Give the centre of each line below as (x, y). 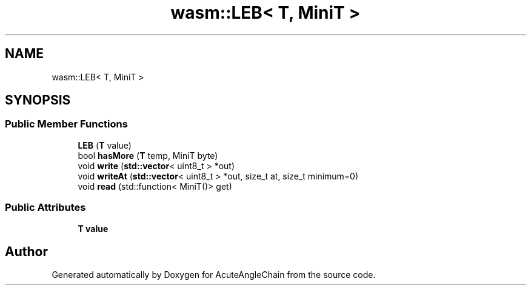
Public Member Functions (66, 124)
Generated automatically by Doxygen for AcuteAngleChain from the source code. (214, 275)
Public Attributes (45, 208)
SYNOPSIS (38, 100)
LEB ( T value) (105, 145)
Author (26, 251)
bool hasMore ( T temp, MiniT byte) (148, 155)
